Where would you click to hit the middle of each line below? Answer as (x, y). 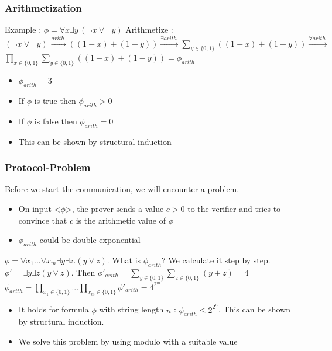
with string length (131, 309)
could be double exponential (90, 240)
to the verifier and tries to (234, 208)
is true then (55, 100)
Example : (23, 29)
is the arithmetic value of (121, 220)
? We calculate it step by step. (216, 260)
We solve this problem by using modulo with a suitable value (128, 341)
